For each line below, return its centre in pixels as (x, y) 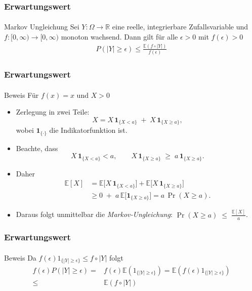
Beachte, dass (37, 148)
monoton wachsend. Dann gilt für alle (119, 37)
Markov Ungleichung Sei (42, 27)
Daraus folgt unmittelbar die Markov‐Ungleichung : (94, 214)
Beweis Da (20, 258)
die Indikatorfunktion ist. (88, 130)
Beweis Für (22, 95)
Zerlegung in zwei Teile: (53, 112)
